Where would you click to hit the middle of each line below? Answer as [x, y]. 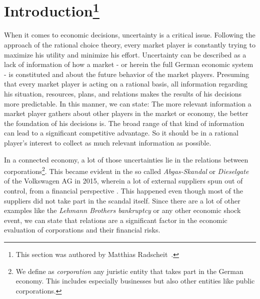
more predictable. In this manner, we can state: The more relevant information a [128, 103]
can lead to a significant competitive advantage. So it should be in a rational [121, 133]
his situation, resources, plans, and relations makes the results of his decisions [123, 94]
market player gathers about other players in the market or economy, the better [126, 113]
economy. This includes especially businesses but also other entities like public [135, 281]
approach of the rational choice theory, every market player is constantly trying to [130, 45]
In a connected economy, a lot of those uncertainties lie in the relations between [126, 159]
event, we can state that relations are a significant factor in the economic [116, 220]
